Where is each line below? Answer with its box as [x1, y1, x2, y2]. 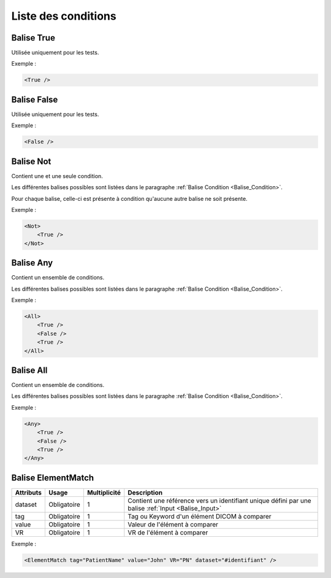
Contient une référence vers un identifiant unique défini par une [127, 496, 312, 505]
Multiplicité [86, 488, 121, 497]
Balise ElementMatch [11, 472, 94, 483]
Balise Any [11, 258, 53, 268]
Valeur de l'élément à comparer [127, 520, 219, 528]
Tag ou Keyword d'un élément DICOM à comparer [127, 512, 272, 520]
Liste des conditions [11, 9, 116, 23]
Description [127, 488, 162, 497]
